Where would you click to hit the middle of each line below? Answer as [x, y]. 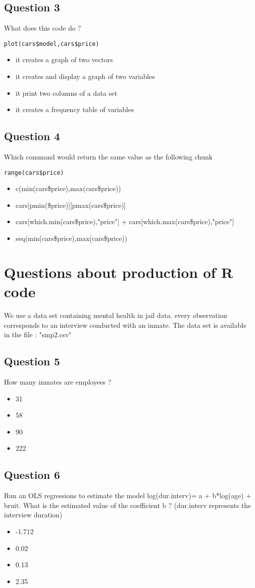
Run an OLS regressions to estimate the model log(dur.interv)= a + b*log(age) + [128, 495]
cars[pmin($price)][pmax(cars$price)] [71, 205]
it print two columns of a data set [66, 93]
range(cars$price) [34, 173]
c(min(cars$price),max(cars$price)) [68, 188]
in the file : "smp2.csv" [38, 334]
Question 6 [32, 475]
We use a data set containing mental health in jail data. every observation [116, 315]
